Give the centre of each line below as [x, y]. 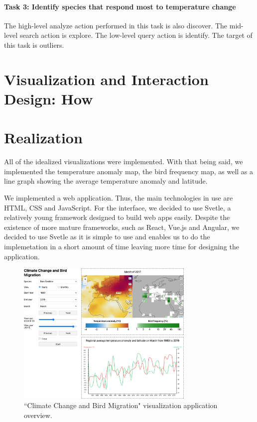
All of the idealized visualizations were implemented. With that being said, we [124, 161]
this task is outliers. [34, 45]
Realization [43, 138]
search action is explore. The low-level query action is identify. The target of [136, 35]
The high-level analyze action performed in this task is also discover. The [116, 25]
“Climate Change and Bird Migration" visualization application [121, 405]
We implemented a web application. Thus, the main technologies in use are [119, 198]
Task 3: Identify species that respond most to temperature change [120, 6]
